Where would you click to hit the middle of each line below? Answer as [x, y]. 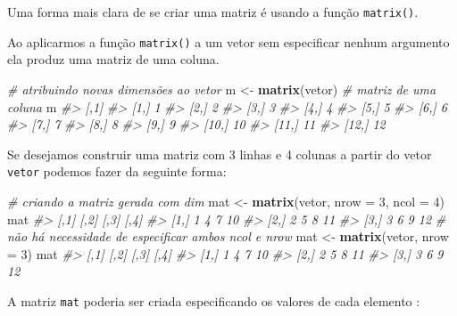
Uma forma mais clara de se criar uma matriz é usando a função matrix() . [213, 12]
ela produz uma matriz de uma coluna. [113, 59]
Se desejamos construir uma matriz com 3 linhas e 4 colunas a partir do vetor [220, 154]
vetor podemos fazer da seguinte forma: [117, 171]
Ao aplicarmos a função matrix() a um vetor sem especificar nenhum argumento [228, 41]
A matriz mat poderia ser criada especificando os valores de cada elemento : [214, 300]
